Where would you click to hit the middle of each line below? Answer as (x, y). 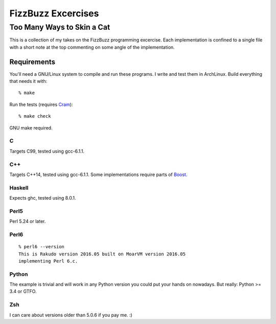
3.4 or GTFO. (23, 291)
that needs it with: (28, 81)
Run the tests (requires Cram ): (41, 104)
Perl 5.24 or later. (28, 221)
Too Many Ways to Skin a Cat (60, 27)
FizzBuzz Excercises (54, 13)
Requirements (32, 62)
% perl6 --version (42, 247)
